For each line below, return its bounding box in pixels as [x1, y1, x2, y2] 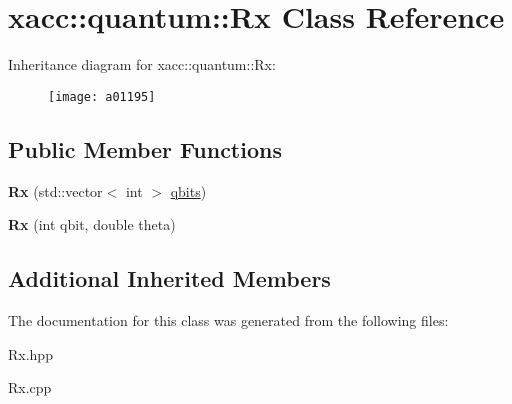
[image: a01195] [48, 89, 156, 104]
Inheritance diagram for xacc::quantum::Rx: [8, 54, 276, 75]
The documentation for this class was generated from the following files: [8, 309, 449, 330]
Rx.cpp [8, 377, 52, 398]
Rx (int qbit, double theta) [8, 214, 176, 235]
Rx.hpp [8, 343, 53, 364]
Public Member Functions [8, 133, 282, 164]
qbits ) [170, 180, 207, 201]
